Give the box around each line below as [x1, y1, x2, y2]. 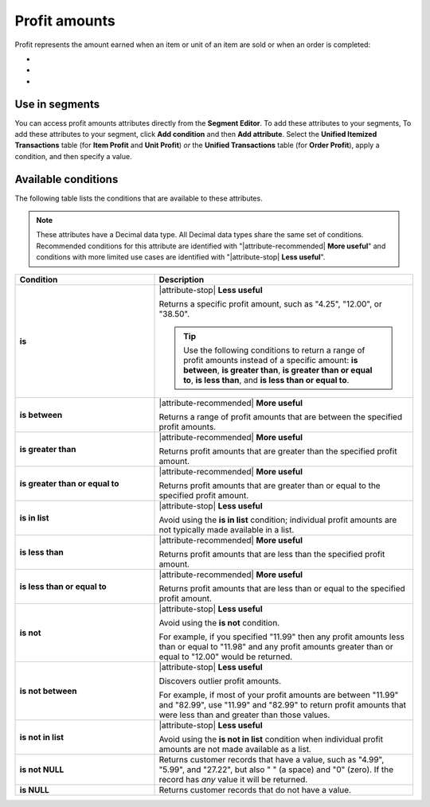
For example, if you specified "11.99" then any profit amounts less [158, 631, 405, 642]
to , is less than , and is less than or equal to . [183, 374, 350, 385]
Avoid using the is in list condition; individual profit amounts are [158, 514, 397, 525]
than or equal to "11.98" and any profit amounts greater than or [158, 641, 393, 652]
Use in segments [14, 97, 100, 111]
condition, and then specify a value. [14, 151, 132, 161]
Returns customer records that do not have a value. [158, 784, 352, 795]
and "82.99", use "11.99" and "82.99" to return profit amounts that [158, 699, 406, 710]
